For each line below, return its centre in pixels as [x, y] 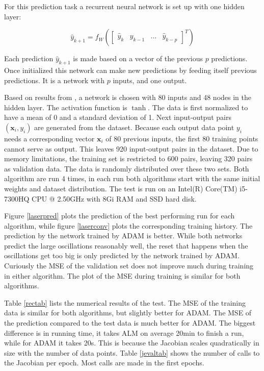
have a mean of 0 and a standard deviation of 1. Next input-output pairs [118, 117]
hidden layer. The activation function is [66, 107]
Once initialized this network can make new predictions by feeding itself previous [130, 70]
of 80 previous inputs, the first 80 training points [182, 138]
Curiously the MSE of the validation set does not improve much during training [129, 266]
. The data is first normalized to [198, 107]
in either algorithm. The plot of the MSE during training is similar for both [122, 275]
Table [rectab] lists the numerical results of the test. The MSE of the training [125, 302]
